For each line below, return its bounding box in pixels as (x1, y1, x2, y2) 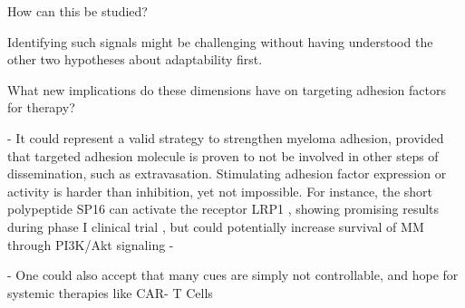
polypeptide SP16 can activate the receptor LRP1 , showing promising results (7, 199, 440, 218)
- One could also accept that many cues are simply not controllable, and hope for (7, 265, 459, 284)
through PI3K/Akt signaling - (7, 235, 174, 254)
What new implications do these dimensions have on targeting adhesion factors (7, 80, 446, 99)
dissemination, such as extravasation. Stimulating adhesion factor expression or (7, 164, 447, 183)
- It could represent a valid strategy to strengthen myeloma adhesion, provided (7, 128, 444, 147)
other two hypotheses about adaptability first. (7, 50, 263, 69)
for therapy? (7, 98, 75, 117)
